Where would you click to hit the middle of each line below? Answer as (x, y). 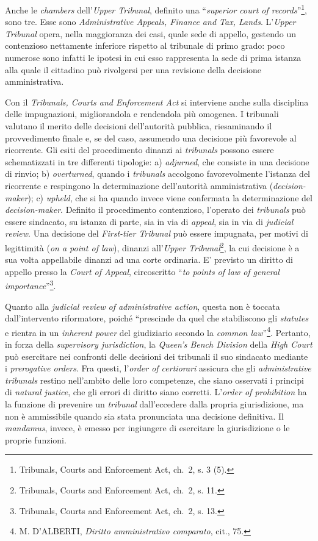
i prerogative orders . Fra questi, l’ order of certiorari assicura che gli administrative (158, 368)
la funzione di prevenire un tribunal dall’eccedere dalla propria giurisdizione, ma (154, 404)
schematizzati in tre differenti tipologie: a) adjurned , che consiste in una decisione (157, 161)
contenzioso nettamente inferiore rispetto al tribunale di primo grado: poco (145, 45)
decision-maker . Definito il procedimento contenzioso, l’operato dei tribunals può (155, 210)
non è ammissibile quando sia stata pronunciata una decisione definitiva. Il (145, 416)
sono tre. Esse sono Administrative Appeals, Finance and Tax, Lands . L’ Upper (150, 22)
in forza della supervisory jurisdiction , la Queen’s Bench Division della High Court (159, 344)
